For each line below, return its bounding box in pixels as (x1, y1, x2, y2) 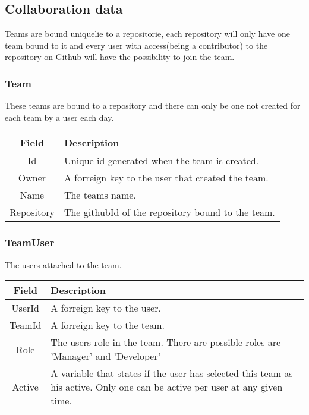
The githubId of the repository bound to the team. (64, 205, 275, 219)
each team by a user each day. (5, 111, 114, 123)
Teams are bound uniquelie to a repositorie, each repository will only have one (5, 27, 290, 40)
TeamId (10, 318, 42, 332)
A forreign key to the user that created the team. (64, 171, 269, 185)
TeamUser (5, 235, 55, 250)
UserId (11, 301, 39, 315)
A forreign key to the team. (51, 318, 165, 332)
